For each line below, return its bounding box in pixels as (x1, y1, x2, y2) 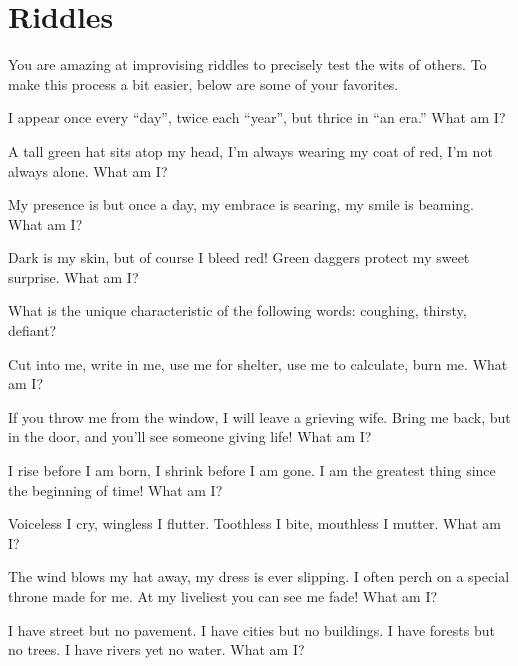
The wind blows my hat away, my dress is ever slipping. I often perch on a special (8, 566, 510, 587)
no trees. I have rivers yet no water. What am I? (8, 639, 305, 660)
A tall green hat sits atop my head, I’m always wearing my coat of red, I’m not (8, 140, 493, 161)
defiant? (8, 320, 57, 341)
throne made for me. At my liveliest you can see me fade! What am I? (8, 586, 438, 606)
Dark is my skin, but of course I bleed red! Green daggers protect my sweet (8, 247, 470, 268)
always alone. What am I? (8, 160, 168, 181)
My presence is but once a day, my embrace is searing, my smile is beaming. (8, 194, 475, 215)
